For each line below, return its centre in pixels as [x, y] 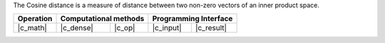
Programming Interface [192, 19]
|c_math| [32, 28]
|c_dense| [77, 28]
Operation [35, 19]
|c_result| [211, 28]
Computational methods [102, 19]
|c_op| [125, 28]
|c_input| [167, 28]
